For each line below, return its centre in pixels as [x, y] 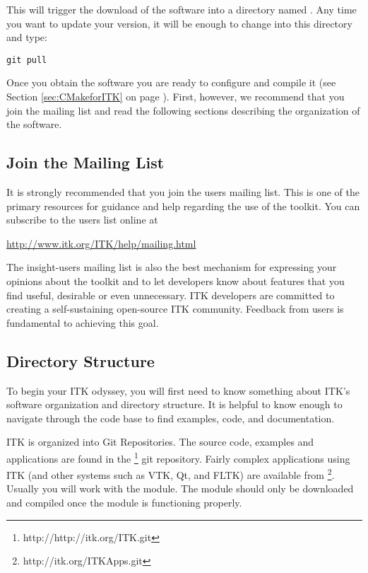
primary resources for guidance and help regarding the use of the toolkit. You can [183, 206]
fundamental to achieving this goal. [83, 322]
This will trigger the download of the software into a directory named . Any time [182, 9]
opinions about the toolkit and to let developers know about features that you [176, 280]
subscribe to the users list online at [82, 220]
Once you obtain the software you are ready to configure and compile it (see [171, 82]
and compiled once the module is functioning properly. [124, 503]
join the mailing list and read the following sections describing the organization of [183, 110]
